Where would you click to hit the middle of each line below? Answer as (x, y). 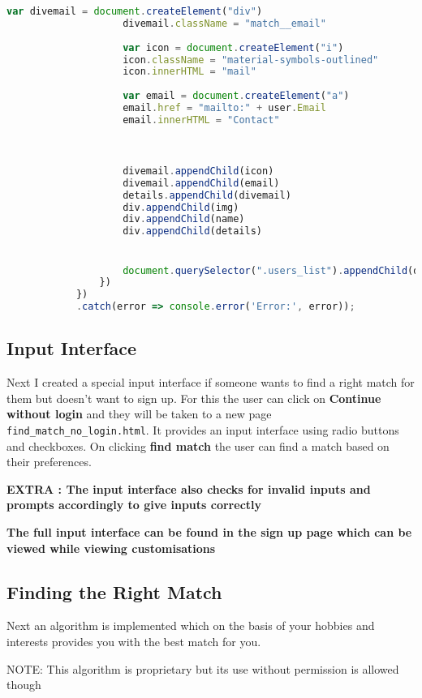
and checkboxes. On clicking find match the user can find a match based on (198, 445)
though (24, 685)
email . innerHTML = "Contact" (201, 120)
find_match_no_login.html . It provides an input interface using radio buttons (203, 429)
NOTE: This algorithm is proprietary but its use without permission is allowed (203, 668)
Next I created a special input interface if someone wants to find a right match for (211, 382)
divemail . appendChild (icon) (198, 171)
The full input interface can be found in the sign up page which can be (209, 532)
